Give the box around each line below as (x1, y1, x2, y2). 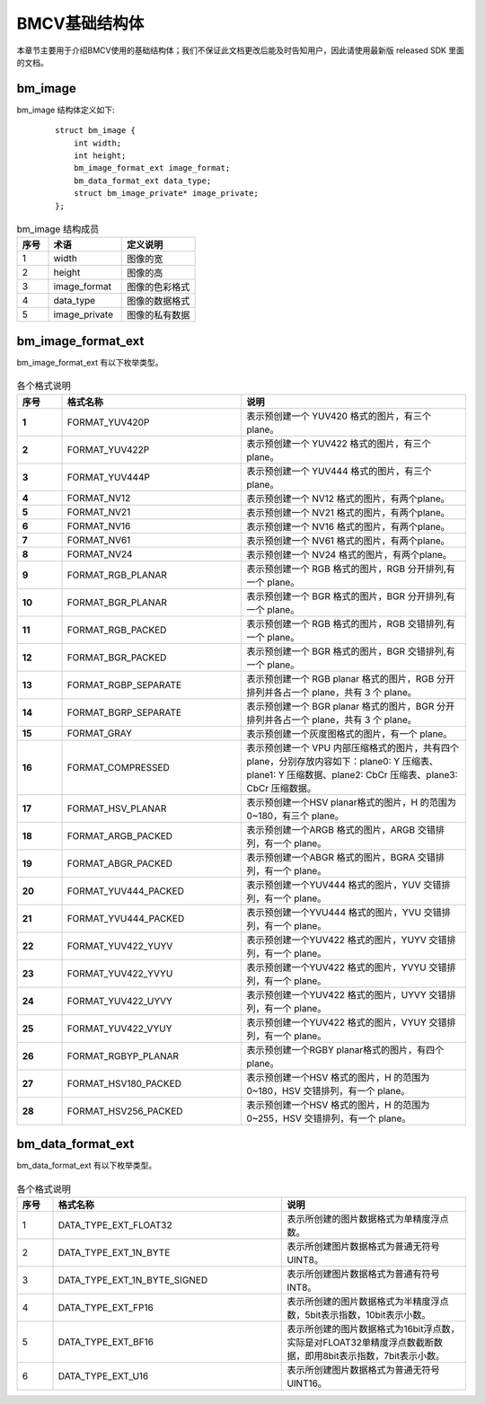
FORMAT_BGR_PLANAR (66, 596, 168, 608)
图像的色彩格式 (126, 281, 190, 294)
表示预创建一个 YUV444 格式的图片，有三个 (246, 464, 432, 477)
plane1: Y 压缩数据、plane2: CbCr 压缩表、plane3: (246, 768, 458, 781)
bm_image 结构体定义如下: (16, 104, 115, 115)
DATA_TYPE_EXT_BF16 (57, 1335, 154, 1347)
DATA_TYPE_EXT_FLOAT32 (57, 1218, 172, 1231)
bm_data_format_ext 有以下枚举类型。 (16, 1160, 157, 1171)
